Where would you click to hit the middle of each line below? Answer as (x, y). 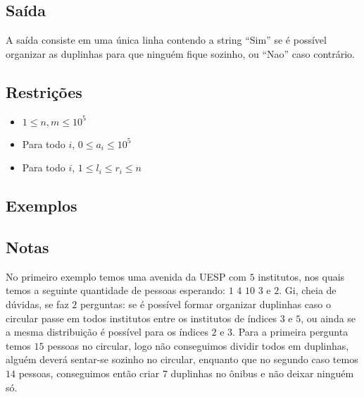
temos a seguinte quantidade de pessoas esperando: (115, 290)
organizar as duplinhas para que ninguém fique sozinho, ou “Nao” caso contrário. (180, 53)
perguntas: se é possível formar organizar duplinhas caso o (206, 304)
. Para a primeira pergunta (290, 332)
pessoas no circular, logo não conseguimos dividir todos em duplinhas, (198, 345)
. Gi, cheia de (308, 290)
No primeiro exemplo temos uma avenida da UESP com (126, 276)
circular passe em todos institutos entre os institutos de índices (141, 318)
